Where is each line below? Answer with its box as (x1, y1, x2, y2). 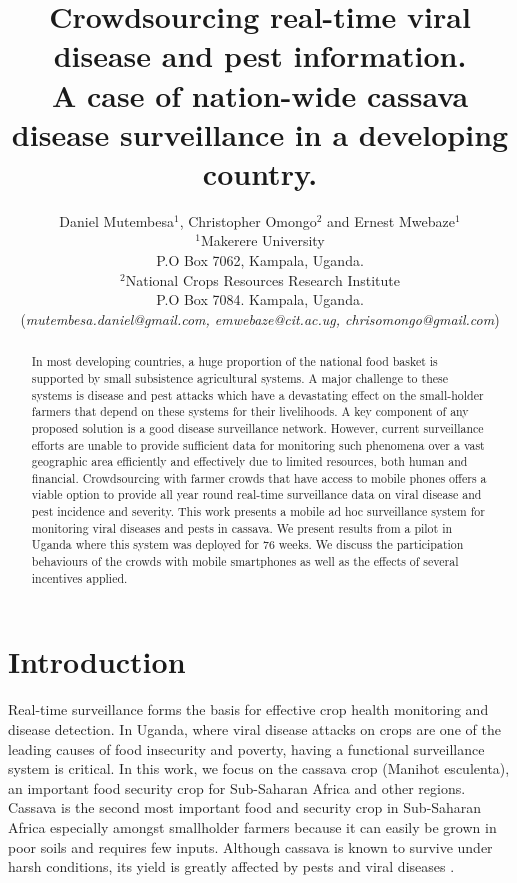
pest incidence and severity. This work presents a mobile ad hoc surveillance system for (31, 503, 485, 520)
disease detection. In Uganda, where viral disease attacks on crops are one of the (8, 718, 501, 739)
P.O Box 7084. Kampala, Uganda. (156, 289, 364, 310)
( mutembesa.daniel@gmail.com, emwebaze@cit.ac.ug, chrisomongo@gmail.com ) (20, 308, 500, 329)
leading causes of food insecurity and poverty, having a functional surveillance (8, 738, 485, 759)
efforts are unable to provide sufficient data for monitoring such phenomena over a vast (31, 436, 485, 453)
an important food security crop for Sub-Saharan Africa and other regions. (8, 777, 466, 798)
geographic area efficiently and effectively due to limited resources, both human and (31, 453, 468, 470)
